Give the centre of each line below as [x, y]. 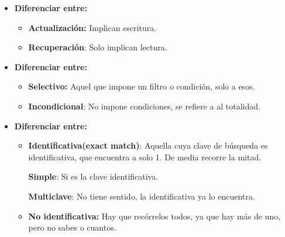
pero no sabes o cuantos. [72, 227]
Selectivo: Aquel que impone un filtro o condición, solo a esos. [142, 86]
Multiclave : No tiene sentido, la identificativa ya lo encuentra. [142, 196]
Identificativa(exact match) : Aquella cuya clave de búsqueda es [148, 145]
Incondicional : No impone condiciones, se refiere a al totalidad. [144, 106]
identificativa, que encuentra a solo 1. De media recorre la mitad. [145, 157]
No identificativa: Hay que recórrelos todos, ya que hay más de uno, [154, 216]
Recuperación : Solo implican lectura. [98, 47]
